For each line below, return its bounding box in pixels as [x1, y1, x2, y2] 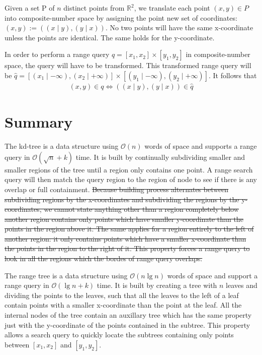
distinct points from [63, 3, 125, 13]
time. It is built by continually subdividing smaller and [75, 151, 245, 162]
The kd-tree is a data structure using [5, 141, 119, 151]
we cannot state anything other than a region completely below [44, 204, 239, 214]
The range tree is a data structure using [5, 270, 128, 280]
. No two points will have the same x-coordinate [105, 22, 253, 33]
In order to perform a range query [5, 49, 110, 60]
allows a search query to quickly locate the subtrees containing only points [5, 329, 234, 340]
